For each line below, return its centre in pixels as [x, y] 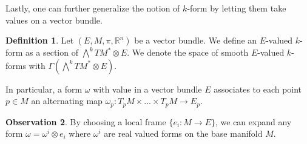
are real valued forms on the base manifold [183, 133]
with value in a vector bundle [147, 89]
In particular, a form [44, 89]
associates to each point [258, 89]
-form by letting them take [237, 8]
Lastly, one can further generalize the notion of [93, 8]
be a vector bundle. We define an [196, 40]
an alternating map [67, 101]
